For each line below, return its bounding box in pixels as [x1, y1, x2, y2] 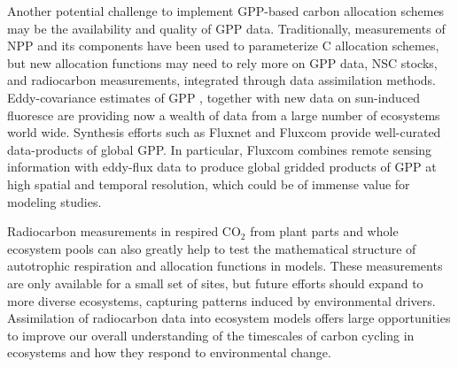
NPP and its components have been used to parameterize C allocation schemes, [7, 36, 439, 55]
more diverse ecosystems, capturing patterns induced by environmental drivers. [7, 291, 436, 310]
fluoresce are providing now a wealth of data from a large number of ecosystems [7, 105, 440, 124]
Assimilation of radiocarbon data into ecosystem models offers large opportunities [7, 309, 451, 327]
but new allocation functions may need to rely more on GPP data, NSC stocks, [7, 53, 438, 72]
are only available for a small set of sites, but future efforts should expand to [7, 273, 423, 292]
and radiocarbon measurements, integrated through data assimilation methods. [7, 71, 437, 89]
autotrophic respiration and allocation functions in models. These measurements [7, 256, 443, 275]
